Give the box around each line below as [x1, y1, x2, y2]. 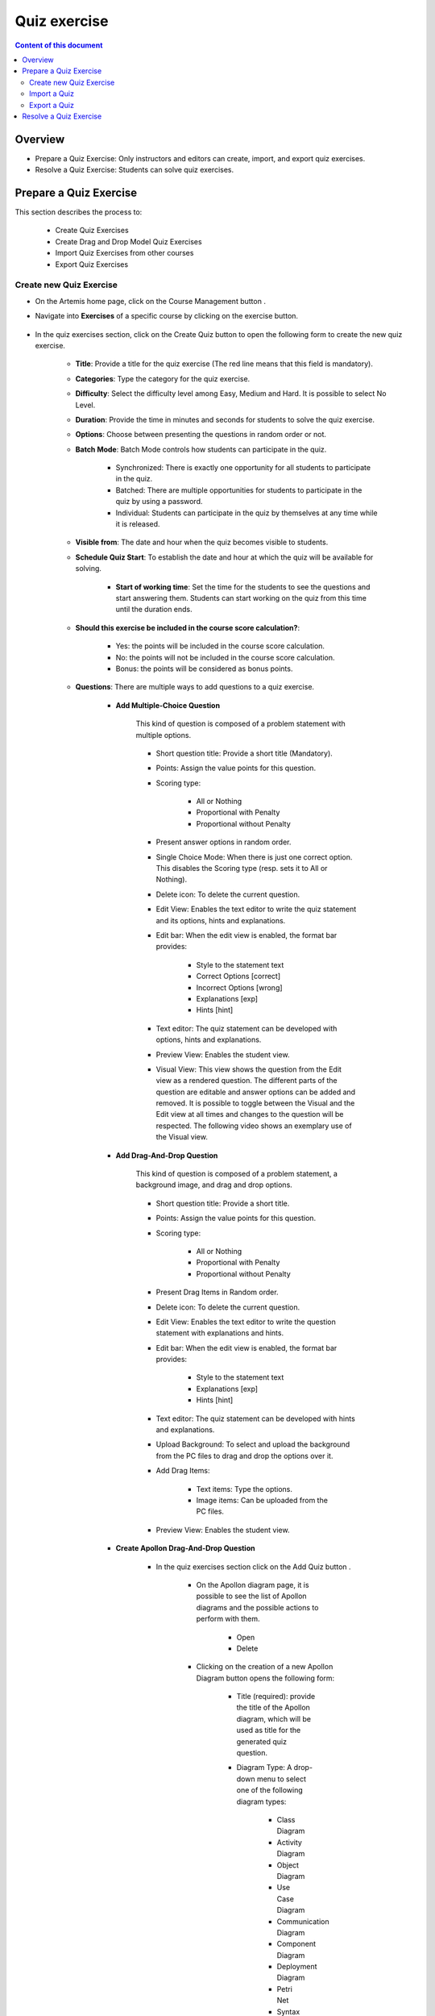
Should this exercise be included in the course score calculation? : [75, 623, 300, 632]
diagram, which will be [236, 1714, 312, 1723]
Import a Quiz [29, 89, 74, 98]
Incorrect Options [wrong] [196, 982, 283, 992]
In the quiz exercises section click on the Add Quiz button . [155, 1561, 351, 1572]
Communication [276, 1916, 329, 1926]
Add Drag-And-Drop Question [115, 1150, 218, 1160]
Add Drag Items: [155, 1466, 210, 1476]
